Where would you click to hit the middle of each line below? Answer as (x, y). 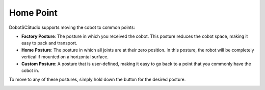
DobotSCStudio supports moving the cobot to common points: (72, 27)
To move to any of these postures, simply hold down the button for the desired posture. (97, 79)
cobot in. (30, 70)
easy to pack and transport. (49, 43)
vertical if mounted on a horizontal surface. (65, 57)
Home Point (33, 13)
